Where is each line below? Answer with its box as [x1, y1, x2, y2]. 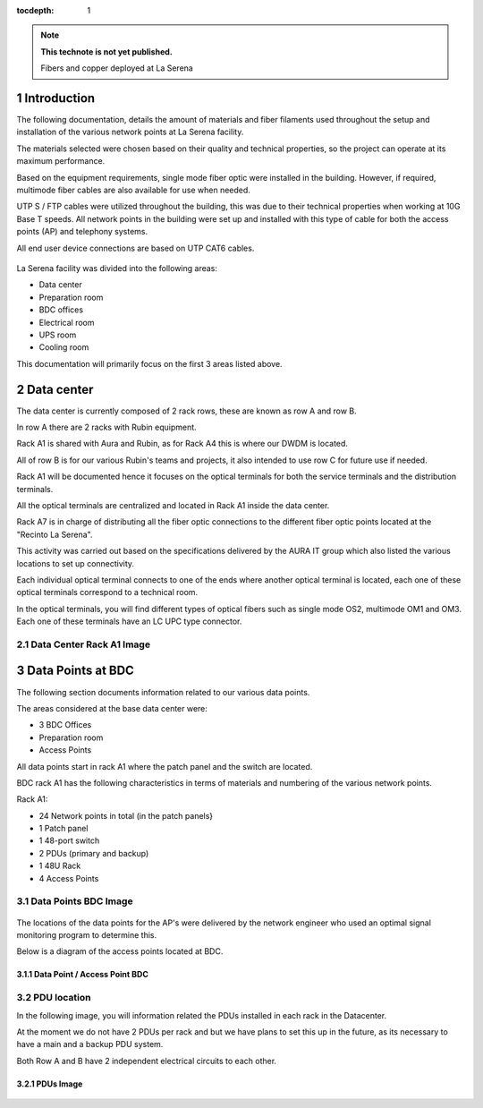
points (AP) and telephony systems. [16, 226, 148, 237]
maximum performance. [16, 156, 106, 166]
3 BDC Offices [38, 720, 92, 730]
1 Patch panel [38, 823, 89, 834]
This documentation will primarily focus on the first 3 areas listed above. [16, 358, 283, 369]
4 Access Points [38, 873, 99, 883]
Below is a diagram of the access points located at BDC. [16, 946, 224, 957]
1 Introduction [16, 90, 96, 106]
